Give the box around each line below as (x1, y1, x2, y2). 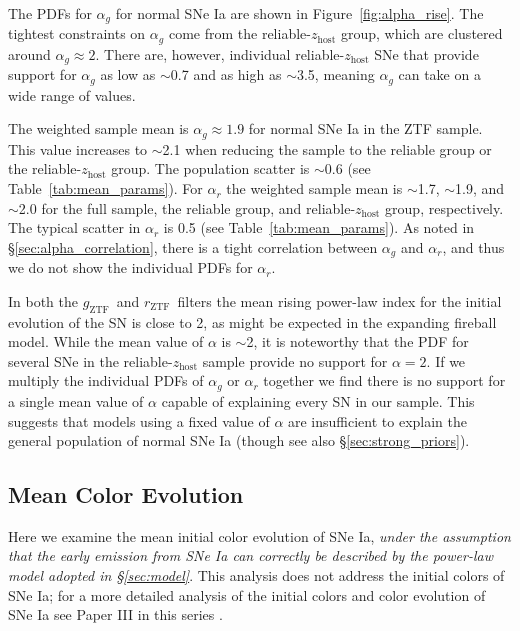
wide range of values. (8, 84, 136, 105)
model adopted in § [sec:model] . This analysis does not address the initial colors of (8, 565, 505, 586)
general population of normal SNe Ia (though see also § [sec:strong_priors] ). (8, 430, 470, 451)
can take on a (398, 64, 481, 85)
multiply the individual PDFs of (8, 370, 204, 391)
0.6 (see (324, 158, 371, 179)
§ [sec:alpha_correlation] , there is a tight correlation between (8, 236, 378, 257)
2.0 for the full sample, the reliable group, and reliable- (18, 197, 356, 218)
